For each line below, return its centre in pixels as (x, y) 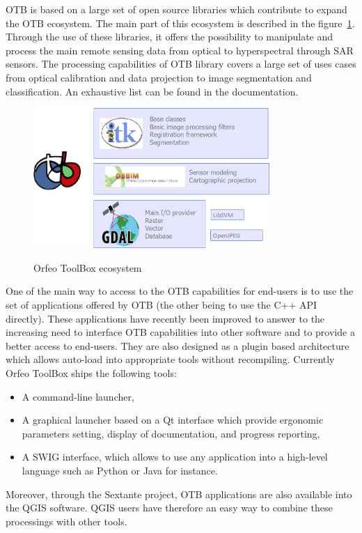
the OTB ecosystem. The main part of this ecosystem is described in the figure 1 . (180, 23)
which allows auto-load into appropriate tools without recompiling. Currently (170, 359)
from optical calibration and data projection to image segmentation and (159, 77)
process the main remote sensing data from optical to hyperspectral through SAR (180, 50)
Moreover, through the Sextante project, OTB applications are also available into (179, 494)
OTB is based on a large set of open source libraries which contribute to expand (176, 9)
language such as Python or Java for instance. (120, 470)
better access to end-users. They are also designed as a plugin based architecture (178, 345)
